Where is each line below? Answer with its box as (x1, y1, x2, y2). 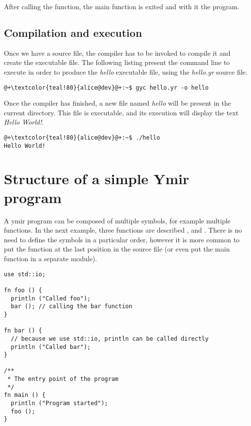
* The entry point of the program (7, 376, 119, 383)
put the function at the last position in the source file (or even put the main (4, 244, 230, 254)
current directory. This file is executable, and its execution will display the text (4, 107, 239, 117)
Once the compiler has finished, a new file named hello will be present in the (4, 98, 231, 108)
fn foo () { (4, 286, 42, 294)
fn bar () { (4, 327, 42, 334)
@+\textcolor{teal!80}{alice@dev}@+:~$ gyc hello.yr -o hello (4, 84, 209, 91)
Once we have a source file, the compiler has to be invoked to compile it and (4, 47, 231, 58)
